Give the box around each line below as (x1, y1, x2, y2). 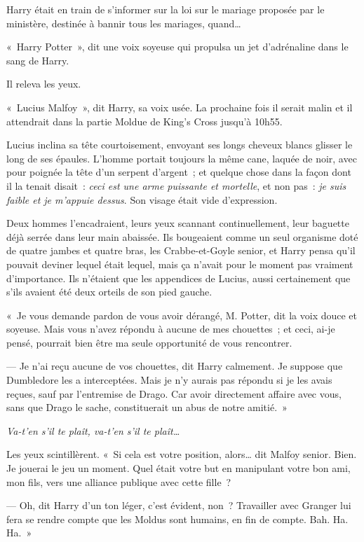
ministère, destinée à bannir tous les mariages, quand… (6, 15, 241, 30)
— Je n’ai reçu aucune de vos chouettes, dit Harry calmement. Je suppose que (6, 359, 343, 373)
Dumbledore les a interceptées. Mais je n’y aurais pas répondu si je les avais (6, 373, 332, 387)
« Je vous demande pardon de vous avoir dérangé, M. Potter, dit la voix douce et (6, 307, 358, 322)
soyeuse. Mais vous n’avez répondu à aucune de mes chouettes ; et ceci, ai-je (6, 321, 335, 336)
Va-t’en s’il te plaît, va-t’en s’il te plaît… (6, 423, 180, 438)
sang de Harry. (6, 53, 69, 67)
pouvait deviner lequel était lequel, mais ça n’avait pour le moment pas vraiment (6, 256, 353, 271)
